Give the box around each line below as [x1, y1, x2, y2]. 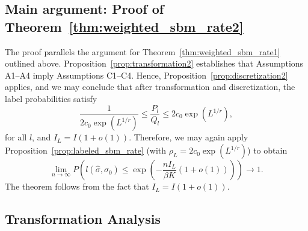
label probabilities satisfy [5, 92, 97, 104]
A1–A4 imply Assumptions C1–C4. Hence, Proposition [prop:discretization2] [5, 68, 288, 81]
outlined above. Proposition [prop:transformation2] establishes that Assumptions [5, 57, 304, 70]
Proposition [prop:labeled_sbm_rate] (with [5, 144, 167, 157]
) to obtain [247, 144, 288, 157]
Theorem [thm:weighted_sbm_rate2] [5, 17, 244, 35]
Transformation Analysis [5, 209, 161, 228]
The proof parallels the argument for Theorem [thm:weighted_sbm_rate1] [5, 45, 280, 58]
